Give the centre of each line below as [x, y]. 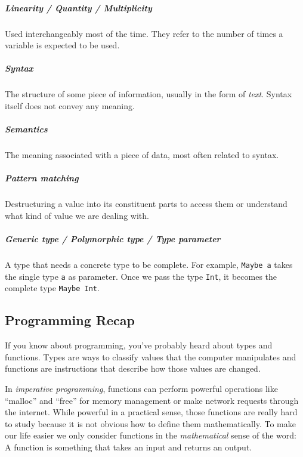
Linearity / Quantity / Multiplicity [78, 7]
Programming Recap [70, 320]
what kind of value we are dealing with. [77, 215]
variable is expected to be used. [62, 45]
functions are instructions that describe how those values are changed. [133, 368]
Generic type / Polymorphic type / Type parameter [113, 239]
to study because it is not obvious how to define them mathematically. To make [150, 423]
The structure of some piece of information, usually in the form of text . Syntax [149, 94]
